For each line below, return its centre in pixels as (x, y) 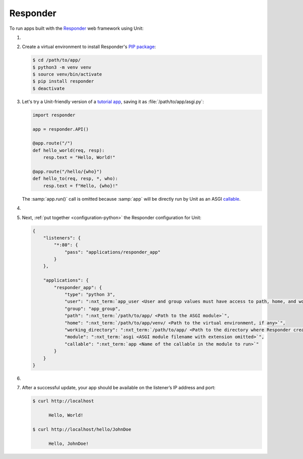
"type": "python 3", (90, 295)
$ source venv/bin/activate (67, 74)
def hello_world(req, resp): (69, 150)
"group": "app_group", (92, 309)
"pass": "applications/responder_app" (113, 252)
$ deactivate (49, 88)
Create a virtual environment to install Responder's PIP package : (89, 47)
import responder (54, 115)
